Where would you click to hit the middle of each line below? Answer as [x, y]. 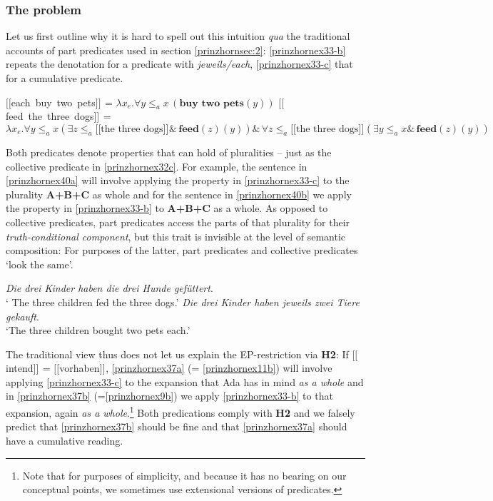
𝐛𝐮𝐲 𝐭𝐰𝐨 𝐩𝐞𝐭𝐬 [212, 103]
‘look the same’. [40, 264]
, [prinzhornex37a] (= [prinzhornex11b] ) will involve [219, 368]
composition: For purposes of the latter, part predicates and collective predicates [182, 250]
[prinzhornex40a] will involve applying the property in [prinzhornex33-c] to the [178, 180]
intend [20, 368]
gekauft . [22, 316]
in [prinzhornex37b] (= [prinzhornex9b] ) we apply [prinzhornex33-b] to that [169, 396]
